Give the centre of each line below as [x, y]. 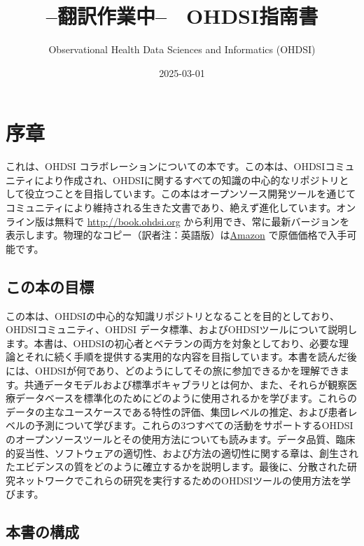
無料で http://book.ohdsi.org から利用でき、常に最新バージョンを [202, 221]
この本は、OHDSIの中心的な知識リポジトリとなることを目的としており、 [173, 315]
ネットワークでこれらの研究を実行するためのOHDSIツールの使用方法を [178, 480]
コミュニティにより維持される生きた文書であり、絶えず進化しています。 [171, 208]
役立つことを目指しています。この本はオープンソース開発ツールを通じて [190, 194]
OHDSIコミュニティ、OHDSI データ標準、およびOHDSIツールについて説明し [182, 329]
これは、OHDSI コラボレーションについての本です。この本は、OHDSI [166, 166]
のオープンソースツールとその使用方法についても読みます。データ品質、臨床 [181, 439]
